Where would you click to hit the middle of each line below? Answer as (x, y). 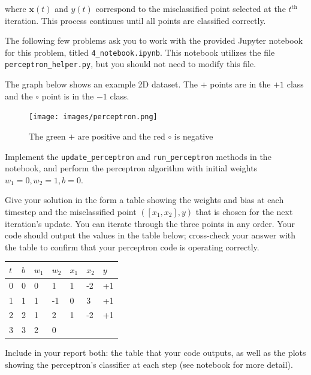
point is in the (68, 96)
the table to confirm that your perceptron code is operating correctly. (132, 247)
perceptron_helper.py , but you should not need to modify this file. (131, 64)
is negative (194, 136)
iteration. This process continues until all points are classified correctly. (135, 20)
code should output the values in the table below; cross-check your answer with (150, 235)
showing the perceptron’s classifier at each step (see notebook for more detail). (149, 364)
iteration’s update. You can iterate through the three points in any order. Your (150, 223)
